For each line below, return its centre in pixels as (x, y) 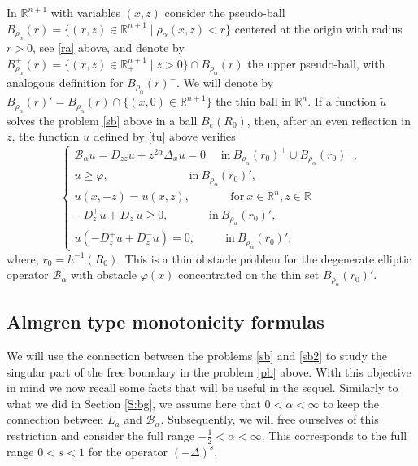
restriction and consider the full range (100, 435)
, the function (46, 136)
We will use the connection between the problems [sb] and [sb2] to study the (197, 355)
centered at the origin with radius (318, 28)
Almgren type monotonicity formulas (165, 322)
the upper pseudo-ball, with (316, 63)
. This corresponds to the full (334, 435)
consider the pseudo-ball (225, 12)
